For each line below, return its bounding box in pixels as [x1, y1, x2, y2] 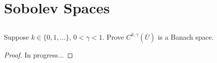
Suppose [4, 31, 29, 42]
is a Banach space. [158, 31, 214, 42]
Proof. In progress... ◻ [4, 49, 73, 60]
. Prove [102, 31, 124, 42]
